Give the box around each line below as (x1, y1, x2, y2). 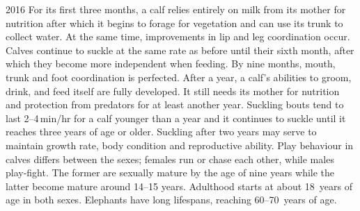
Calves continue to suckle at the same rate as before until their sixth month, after (6, 42, 354, 57)
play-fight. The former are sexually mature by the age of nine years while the (6, 165, 335, 180)
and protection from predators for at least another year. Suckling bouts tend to (6, 97, 344, 112)
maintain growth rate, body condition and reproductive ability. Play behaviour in (6, 137, 354, 152)
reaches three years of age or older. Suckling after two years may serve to (6, 124, 317, 139)
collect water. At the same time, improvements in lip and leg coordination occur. (6, 29, 350, 44)
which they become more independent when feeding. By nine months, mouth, (6, 56, 336, 71)
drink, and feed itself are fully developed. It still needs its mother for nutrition (6, 83, 340, 98)
